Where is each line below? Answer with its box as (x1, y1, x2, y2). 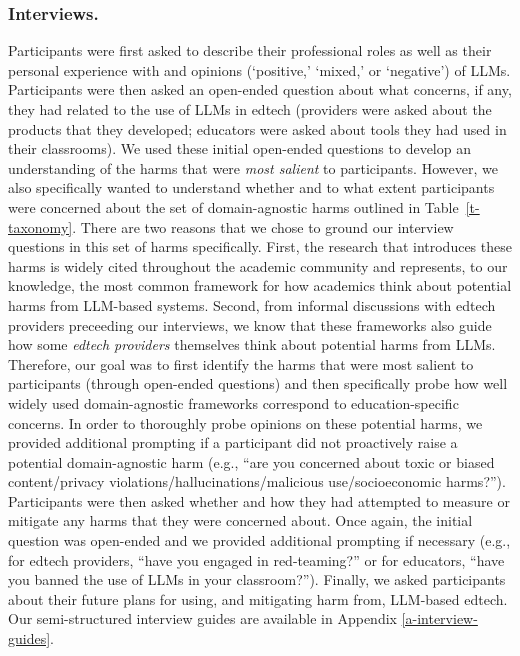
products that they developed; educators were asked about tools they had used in (8, 118, 507, 139)
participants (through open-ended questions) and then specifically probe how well (8, 373, 508, 394)
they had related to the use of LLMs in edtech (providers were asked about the (8, 99, 492, 119)
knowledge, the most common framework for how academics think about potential (8, 275, 512, 296)
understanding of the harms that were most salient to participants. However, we (8, 157, 498, 178)
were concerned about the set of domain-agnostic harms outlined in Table (8, 196, 459, 217)
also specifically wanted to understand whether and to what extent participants (8, 177, 495, 198)
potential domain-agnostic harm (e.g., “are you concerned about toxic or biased (8, 451, 495, 472)
